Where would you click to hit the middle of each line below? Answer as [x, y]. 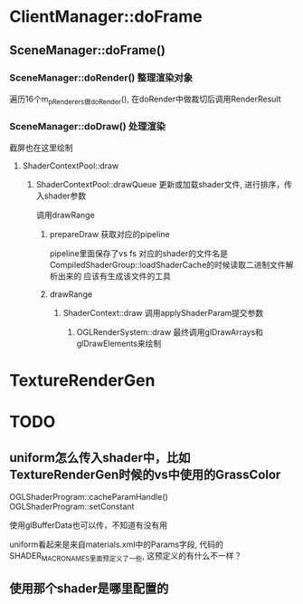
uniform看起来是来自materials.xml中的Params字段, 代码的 [116, 544]
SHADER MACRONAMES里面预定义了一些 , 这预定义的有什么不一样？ [126, 557]
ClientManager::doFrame [106, 17]
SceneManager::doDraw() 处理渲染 [87, 126]
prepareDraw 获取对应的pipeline [109, 234]
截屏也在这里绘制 [41, 148]
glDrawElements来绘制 [119, 343]
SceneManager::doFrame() [87, 50]
